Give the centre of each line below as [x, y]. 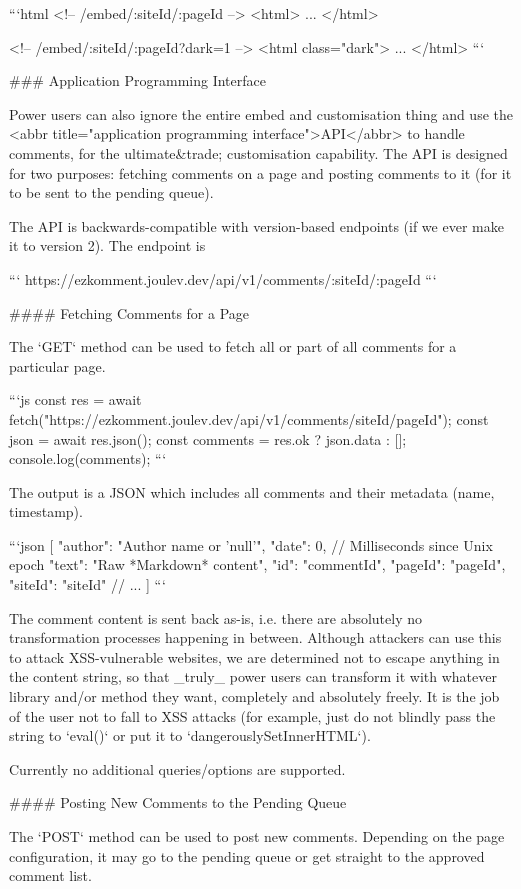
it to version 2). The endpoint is [107, 245]
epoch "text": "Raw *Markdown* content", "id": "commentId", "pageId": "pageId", [257, 564]
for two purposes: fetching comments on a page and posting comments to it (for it [260, 172]
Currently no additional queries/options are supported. [177, 768]
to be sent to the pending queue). [111, 192]
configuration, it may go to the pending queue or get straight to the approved [247, 855]
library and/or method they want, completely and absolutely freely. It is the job [254, 696]
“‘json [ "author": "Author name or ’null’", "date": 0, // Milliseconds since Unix [251, 544]
